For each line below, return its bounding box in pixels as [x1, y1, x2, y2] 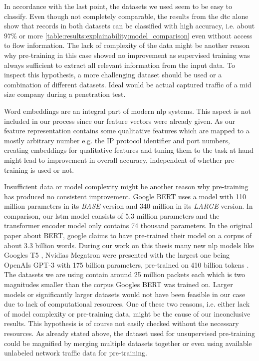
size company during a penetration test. [4, 89, 126, 99]
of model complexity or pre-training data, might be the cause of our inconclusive [4, 308, 251, 319]
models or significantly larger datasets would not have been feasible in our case [4, 289, 246, 299]
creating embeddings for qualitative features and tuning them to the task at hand [4, 145, 254, 155]
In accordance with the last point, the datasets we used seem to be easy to [4, 1, 232, 11]
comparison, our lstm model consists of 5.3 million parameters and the [4, 210, 220, 221]
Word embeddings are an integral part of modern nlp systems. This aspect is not [4, 105, 252, 116]
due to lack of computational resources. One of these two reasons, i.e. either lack [4, 299, 250, 309]
